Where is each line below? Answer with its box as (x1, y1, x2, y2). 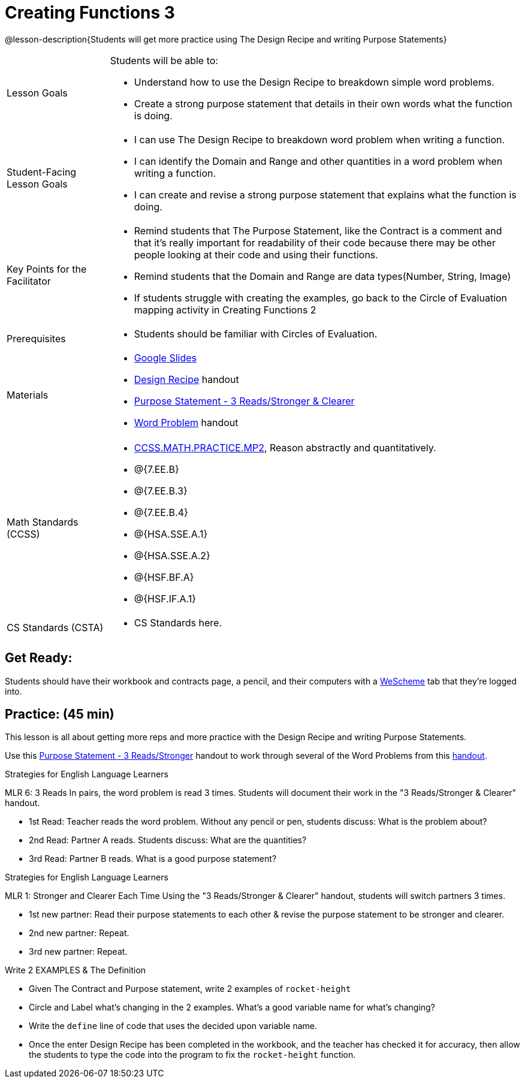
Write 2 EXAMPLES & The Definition (5, 965, 146, 976)
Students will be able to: (110, 54, 218, 67)
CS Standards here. (134, 616, 222, 629)
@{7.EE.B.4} (134, 506, 188, 518)
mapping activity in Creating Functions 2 (134, 303, 316, 316)
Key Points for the (7, 263, 87, 275)
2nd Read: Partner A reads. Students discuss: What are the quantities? (29, 835, 307, 846)
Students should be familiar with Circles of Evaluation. (134, 327, 378, 340)
